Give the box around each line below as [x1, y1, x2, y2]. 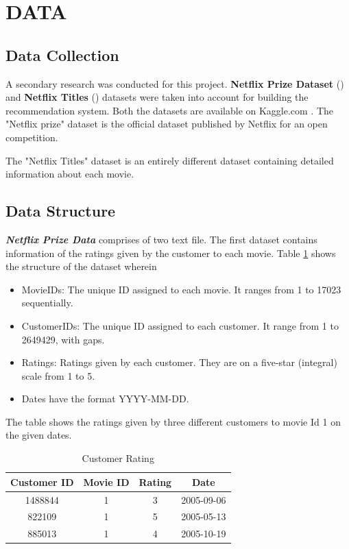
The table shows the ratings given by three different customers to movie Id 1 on [5, 414, 341, 428]
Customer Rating [82, 451, 154, 465]
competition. [5, 130, 58, 144]
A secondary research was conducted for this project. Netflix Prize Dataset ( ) [5, 76, 344, 90]
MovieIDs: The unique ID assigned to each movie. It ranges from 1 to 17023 [21, 282, 341, 296]
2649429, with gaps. [21, 332, 105, 346]
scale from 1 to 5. [21, 368, 95, 382]
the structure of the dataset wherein [5, 259, 157, 273]
